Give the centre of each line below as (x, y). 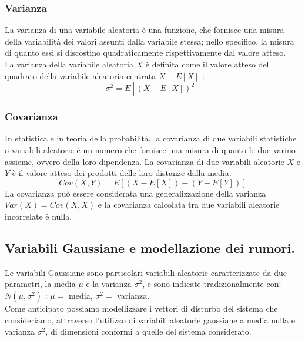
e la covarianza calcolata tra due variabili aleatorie (189, 205)
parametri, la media (40, 284)
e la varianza (109, 284)
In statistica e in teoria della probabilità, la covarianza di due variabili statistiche (151, 138)
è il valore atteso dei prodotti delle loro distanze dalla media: (122, 173)
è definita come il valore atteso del (207, 64)
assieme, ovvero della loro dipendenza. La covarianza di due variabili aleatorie (145, 161)
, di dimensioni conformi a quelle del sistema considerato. (148, 331)
